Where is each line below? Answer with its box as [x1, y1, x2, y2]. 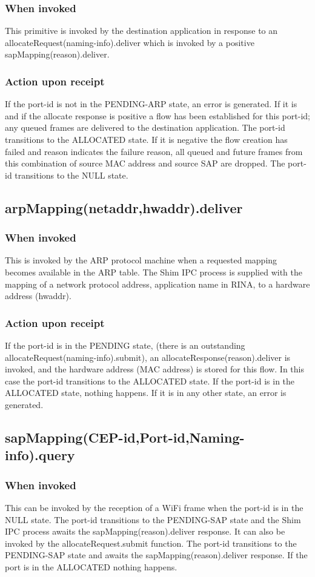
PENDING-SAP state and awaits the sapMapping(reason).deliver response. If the [5, 549, 308, 561]
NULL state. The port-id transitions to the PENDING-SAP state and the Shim [5, 513, 301, 526]
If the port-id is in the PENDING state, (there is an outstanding [5, 338, 245, 351]
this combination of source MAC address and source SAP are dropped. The [5, 157, 285, 170]
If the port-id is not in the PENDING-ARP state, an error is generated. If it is [5, 97, 297, 110]
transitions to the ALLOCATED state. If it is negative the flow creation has [5, 133, 288, 145]
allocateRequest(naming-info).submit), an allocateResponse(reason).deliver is [5, 351, 291, 363]
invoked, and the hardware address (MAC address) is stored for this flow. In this [5, 363, 304, 375]
